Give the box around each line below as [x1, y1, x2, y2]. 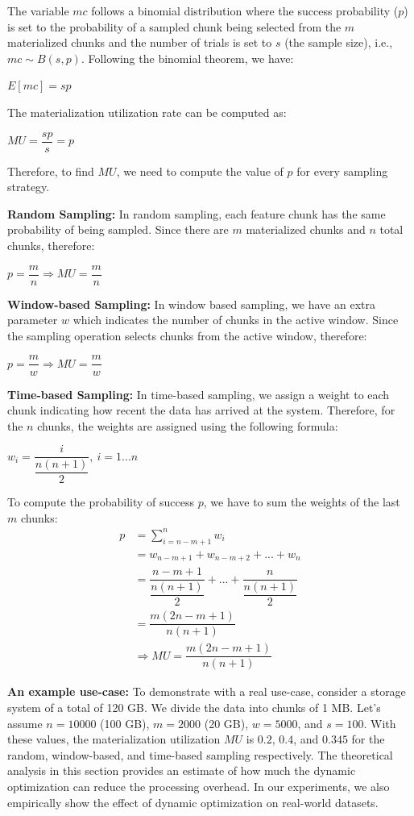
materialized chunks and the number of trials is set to [7, 34, 272, 51]
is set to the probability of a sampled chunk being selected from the [7, 18, 342, 35]
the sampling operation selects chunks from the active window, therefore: [7, 327, 367, 343]
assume [7, 714, 43, 731]
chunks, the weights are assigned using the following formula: [37, 417, 338, 434]
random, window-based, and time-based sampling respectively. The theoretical [7, 746, 393, 763]
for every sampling [296, 162, 388, 179]
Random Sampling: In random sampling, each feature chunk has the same [7, 205, 386, 222]
